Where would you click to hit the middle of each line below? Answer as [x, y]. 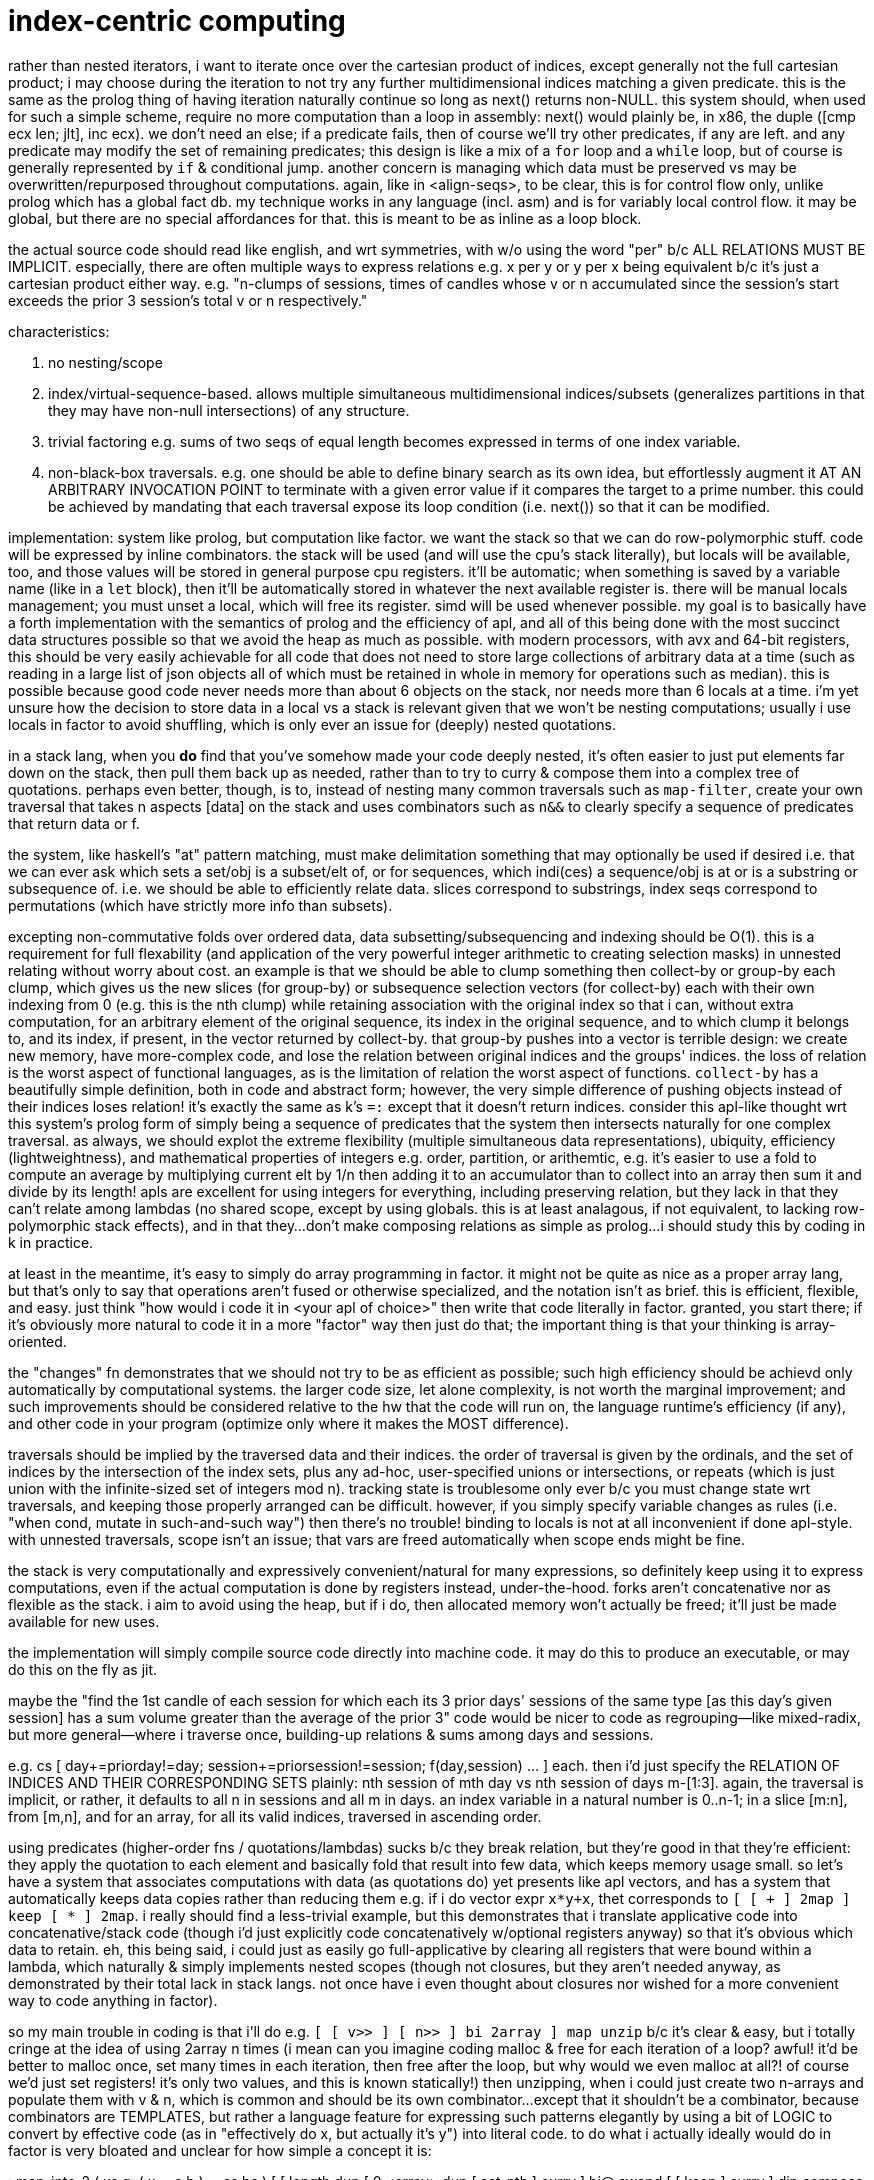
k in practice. [51, 1242]
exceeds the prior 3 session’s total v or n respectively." [188, 300]
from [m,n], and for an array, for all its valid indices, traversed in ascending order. [275, 1816]
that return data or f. [74, 823]
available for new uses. [84, 1621]
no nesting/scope [105, 362]
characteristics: [59, 331]
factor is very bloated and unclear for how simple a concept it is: [220, 2150]
